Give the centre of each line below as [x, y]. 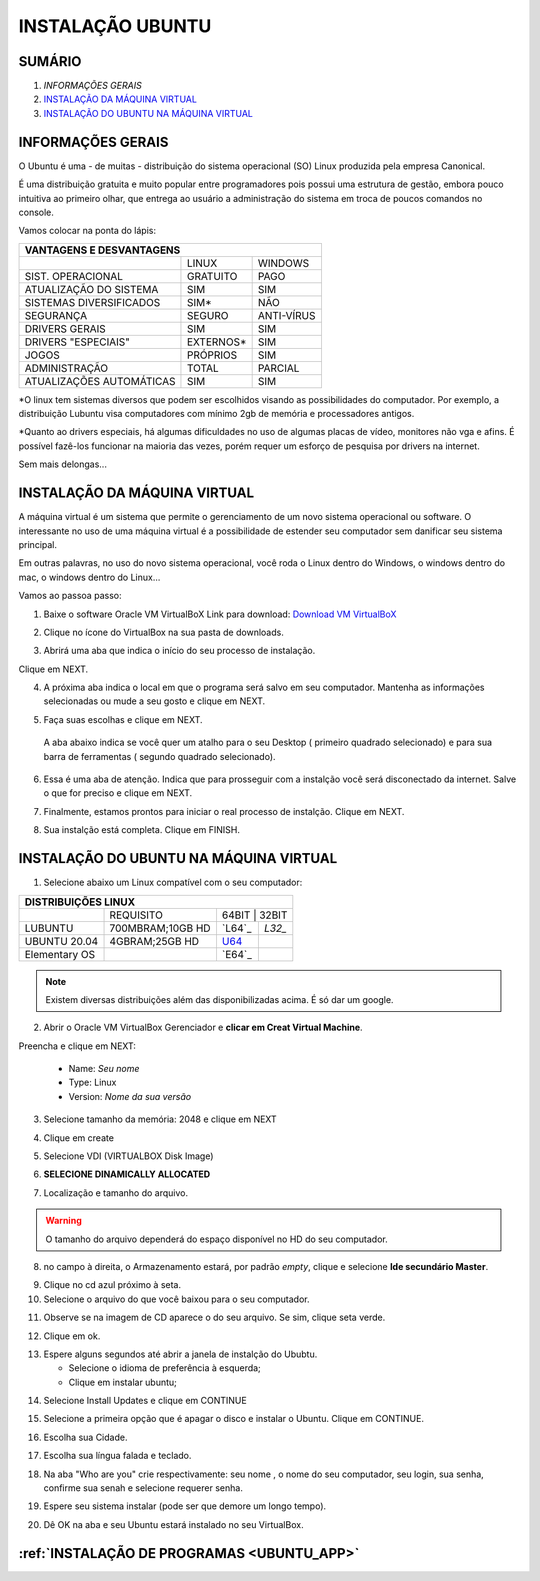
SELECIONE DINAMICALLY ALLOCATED [127, 1174]
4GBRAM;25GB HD [154, 941]
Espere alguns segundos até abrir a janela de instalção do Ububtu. [180, 1354]
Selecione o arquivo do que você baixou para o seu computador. [176, 1299]
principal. [38, 544]
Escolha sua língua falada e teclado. [117, 1456]
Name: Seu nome [104, 1069]
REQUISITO [136, 915]
